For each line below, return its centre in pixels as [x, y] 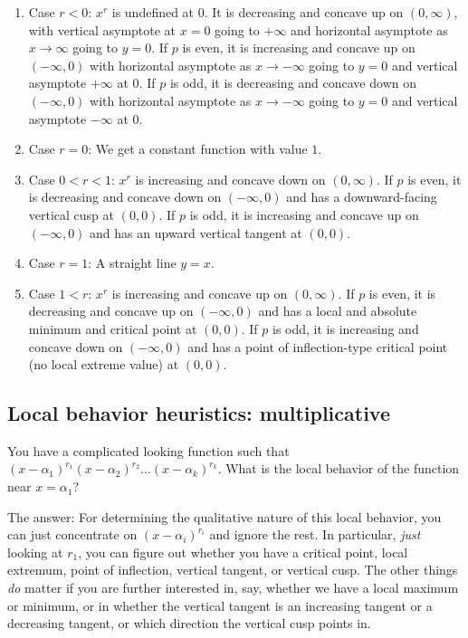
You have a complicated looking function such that [148, 450]
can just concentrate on [72, 534]
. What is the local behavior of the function [339, 468]
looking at [35, 552]
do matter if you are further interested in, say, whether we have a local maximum [233, 588]
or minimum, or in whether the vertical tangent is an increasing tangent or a [220, 605]
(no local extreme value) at [104, 364]
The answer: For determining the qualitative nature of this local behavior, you [224, 516]
